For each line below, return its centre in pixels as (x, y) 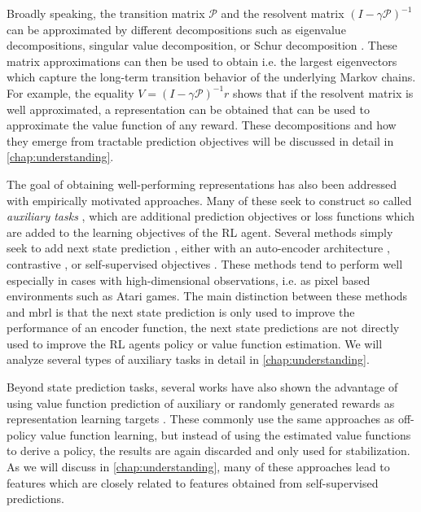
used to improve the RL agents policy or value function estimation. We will (195, 343)
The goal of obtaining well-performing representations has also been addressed (202, 184)
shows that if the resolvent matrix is (323, 92)
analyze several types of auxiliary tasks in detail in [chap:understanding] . (188, 359)
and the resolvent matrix (283, 13)
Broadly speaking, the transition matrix (106, 13)
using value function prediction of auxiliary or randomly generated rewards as (201, 403)
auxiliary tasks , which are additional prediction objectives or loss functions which (210, 216)
